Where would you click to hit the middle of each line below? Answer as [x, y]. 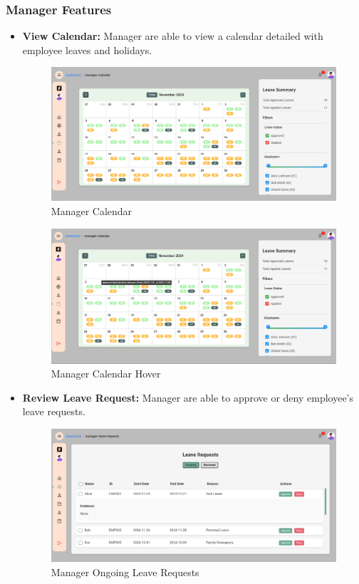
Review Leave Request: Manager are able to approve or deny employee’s [188, 397]
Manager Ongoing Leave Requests [125, 572]
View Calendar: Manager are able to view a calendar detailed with [173, 36]
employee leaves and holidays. [87, 49]
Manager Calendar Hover [106, 374]
